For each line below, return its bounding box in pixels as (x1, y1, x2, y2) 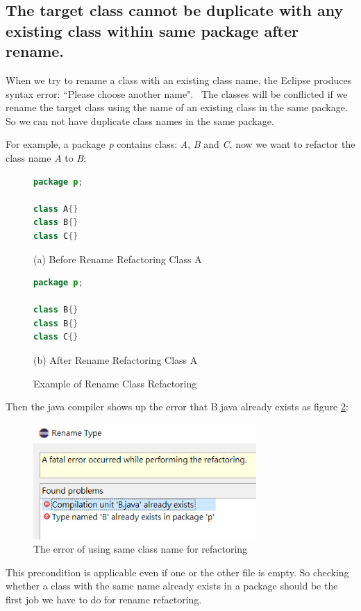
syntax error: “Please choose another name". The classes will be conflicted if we (6, 86, 348, 101)
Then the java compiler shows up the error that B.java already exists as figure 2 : (6, 399, 349, 414)
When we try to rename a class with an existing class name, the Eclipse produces (6, 72, 352, 87)
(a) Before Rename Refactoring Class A (33, 251, 202, 266)
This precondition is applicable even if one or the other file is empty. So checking (6, 564, 349, 579)
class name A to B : (6, 150, 87, 165)
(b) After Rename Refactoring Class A (33, 353, 198, 367)
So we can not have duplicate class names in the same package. (6, 113, 274, 128)
